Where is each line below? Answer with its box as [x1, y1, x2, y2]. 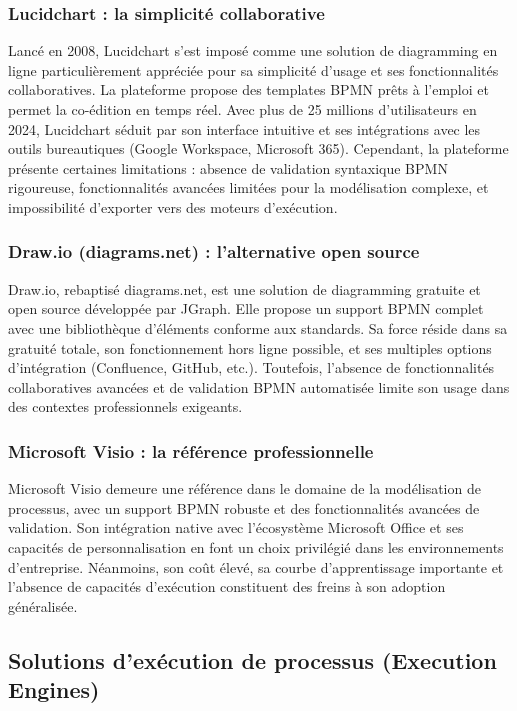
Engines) [8, 674, 100, 705]
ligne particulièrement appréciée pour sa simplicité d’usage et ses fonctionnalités [8, 59, 499, 80]
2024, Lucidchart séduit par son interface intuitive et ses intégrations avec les [8, 118, 481, 139]
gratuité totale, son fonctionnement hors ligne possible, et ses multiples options [8, 337, 492, 358]
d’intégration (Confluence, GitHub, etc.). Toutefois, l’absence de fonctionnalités [8, 357, 495, 378]
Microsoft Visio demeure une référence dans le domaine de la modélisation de [8, 478, 481, 499]
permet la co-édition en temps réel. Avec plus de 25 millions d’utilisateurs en [8, 99, 477, 119]
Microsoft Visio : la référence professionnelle [8, 438, 374, 463]
